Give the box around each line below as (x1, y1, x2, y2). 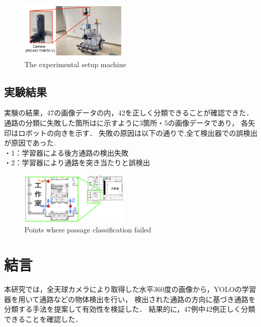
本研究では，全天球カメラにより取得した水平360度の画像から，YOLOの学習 (4, 283, 256, 294)
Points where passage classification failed (24, 224, 152, 235)
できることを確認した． (4, 313, 82, 324)
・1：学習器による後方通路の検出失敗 (4, 147, 129, 158)
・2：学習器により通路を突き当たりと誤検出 (4, 157, 150, 168)
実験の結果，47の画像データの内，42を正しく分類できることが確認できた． (4, 107, 253, 118)
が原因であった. (4, 137, 56, 148)
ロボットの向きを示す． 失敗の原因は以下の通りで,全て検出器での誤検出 (18, 127, 257, 138)
